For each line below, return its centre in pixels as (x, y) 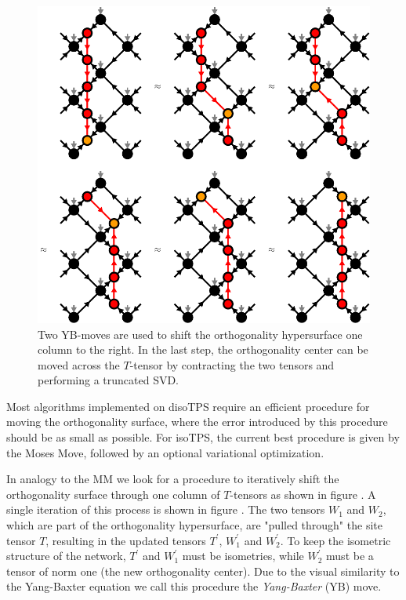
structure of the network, (66, 556)
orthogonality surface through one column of (113, 494)
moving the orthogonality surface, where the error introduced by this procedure (197, 422)
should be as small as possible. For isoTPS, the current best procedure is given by (203, 437)
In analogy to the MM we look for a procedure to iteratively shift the (173, 479)
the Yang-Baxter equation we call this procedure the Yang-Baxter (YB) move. (194, 586)
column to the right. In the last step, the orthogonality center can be (203, 349)
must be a (350, 556)
